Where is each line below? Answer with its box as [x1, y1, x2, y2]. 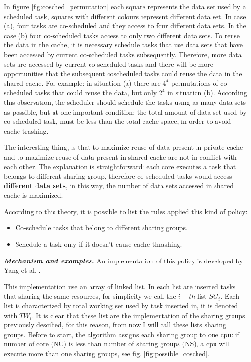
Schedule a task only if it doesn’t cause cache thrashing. [15, 239, 182, 249]
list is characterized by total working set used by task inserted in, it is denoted [4, 301, 238, 311]
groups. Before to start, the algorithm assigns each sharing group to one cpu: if [4, 329, 239, 339]
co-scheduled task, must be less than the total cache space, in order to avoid [4, 116, 231, 126]
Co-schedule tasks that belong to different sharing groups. [15, 222, 188, 233]
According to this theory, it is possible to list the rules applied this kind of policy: [4, 206, 248, 216]
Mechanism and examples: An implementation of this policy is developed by [4, 255, 243, 265]
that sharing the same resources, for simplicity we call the [4, 291, 176, 301]
